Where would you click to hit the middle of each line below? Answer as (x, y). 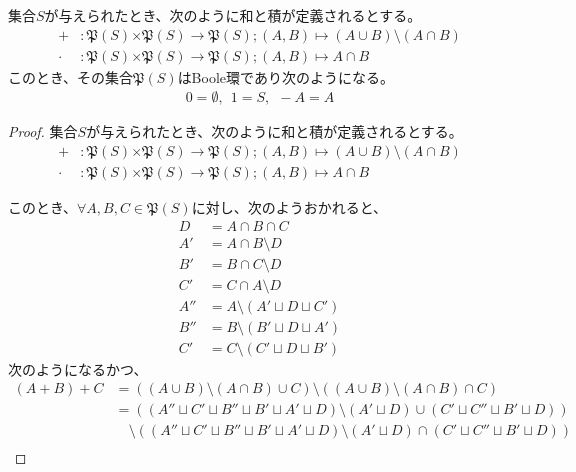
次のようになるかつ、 (78, 368)
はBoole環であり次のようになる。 (285, 76)
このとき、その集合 (71, 76)
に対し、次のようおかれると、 (289, 206)
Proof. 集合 (43, 131)
